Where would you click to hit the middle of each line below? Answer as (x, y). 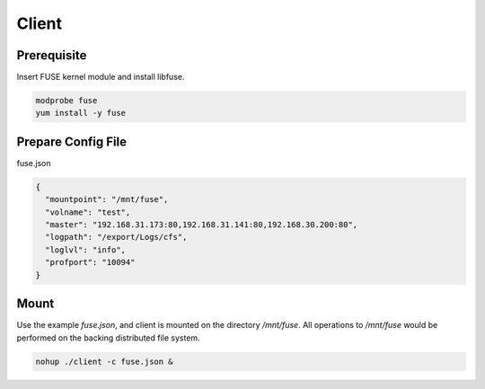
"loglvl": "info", (85, 250)
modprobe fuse (66, 101)
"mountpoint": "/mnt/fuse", (107, 199)
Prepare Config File (72, 141)
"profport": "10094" (90, 262)
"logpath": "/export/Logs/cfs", (116, 237)
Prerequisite (52, 55)
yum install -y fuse (80, 113)
